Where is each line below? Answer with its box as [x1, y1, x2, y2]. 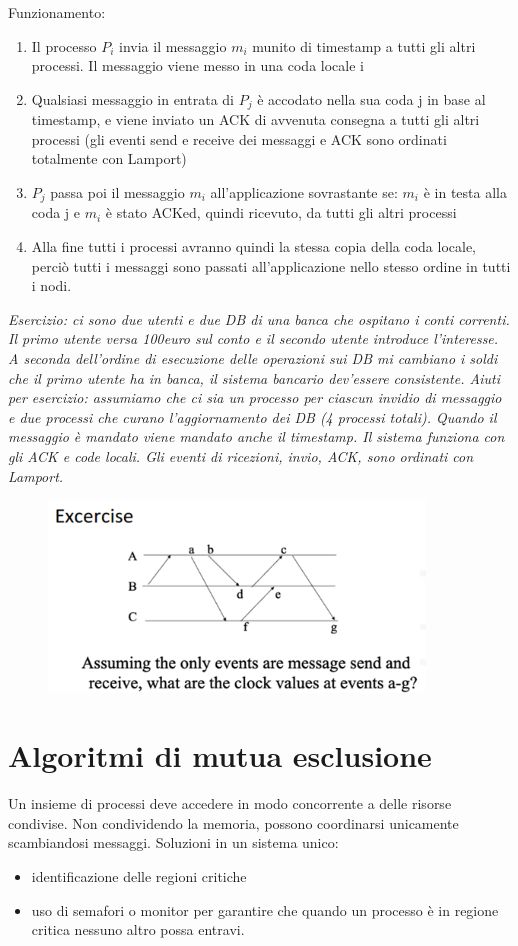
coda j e [31, 202, 81, 223]
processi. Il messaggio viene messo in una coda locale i [31, 55, 364, 76]
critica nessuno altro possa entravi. [31, 919, 245, 940]
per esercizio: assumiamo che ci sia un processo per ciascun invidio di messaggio [8, 387, 502, 408]
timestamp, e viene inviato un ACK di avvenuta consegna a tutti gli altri [31, 109, 480, 130]
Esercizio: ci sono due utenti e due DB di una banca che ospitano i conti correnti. [8, 308, 510, 329]
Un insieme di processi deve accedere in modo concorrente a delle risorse [8, 793, 452, 814]
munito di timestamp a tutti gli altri [252, 35, 476, 56]
